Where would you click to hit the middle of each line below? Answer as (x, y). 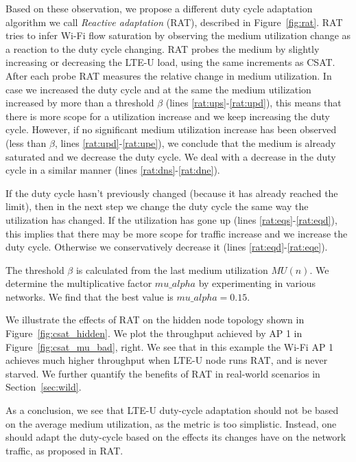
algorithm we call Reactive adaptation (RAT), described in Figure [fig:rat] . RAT (174, 22)
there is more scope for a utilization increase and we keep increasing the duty (168, 116)
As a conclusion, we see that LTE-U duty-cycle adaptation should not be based (172, 410)
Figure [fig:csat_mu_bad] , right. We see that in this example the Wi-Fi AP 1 (170, 346)
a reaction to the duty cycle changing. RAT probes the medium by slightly (163, 48)
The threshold (35, 269)
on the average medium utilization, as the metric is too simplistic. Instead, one (171, 423)
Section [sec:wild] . (44, 387)
